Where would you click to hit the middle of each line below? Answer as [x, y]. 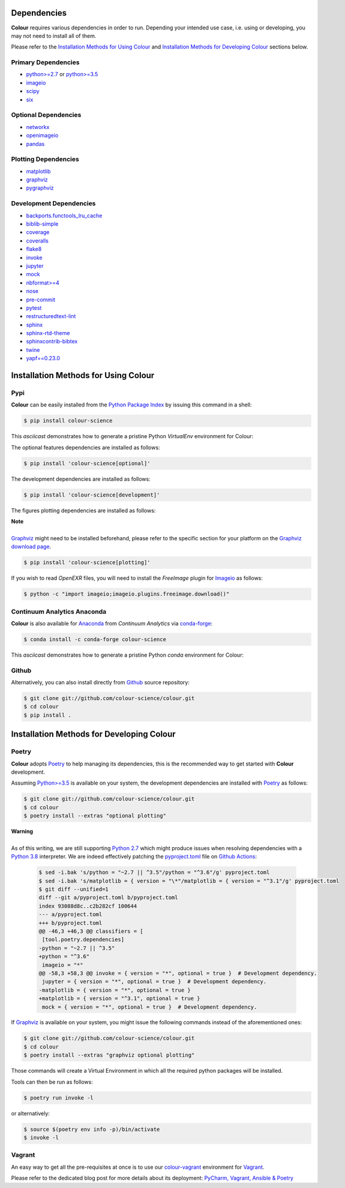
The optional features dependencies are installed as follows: [85, 447]
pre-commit [41, 300]
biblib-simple [42, 224]
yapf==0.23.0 [43, 358]
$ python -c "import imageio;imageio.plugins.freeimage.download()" [127, 594]
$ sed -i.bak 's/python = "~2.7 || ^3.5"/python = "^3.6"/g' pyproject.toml [154, 873]
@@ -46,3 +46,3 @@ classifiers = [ [91, 931]
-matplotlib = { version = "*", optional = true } [115, 990]
